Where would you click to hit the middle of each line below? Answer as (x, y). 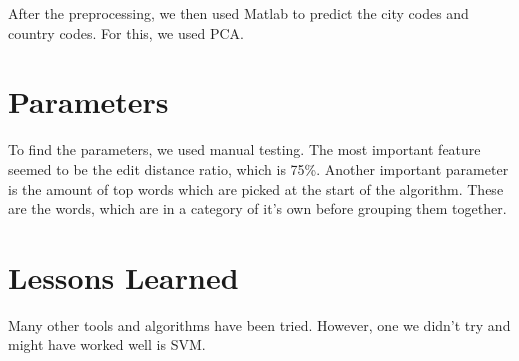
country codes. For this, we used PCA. (126, 32)
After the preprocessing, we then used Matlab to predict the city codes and (238, 13)
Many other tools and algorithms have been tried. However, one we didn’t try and (259, 324)
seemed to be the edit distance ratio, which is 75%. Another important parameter (258, 168)
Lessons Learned (123, 276)
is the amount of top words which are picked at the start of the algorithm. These (256, 188)
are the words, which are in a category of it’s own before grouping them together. (257, 208)
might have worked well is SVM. (107, 344)
